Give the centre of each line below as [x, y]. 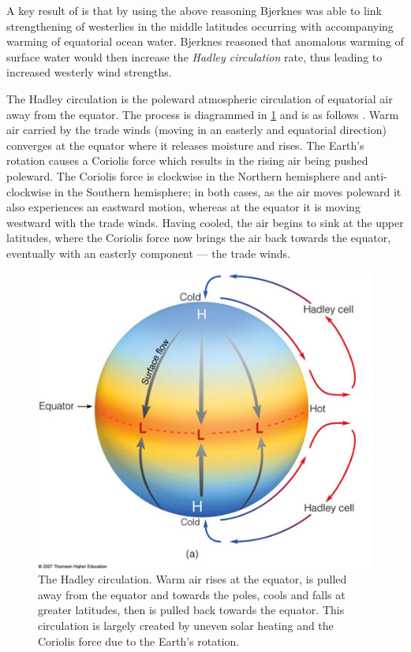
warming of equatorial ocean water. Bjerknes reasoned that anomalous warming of [205, 41]
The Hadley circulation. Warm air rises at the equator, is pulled [192, 579]
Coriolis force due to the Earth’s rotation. [139, 641]
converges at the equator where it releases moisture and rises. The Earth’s [185, 145]
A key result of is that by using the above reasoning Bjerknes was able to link [194, 10]
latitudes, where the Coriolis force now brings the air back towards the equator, [199, 238]
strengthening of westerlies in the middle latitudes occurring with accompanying [200, 26]
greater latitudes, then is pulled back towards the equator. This [191, 610]
